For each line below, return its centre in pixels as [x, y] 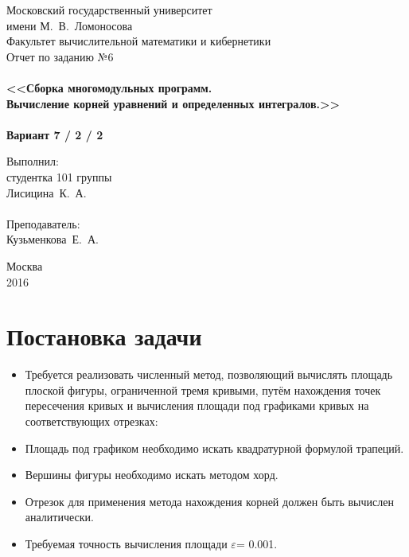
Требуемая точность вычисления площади [126, 543]
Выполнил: [33, 161]
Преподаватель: [43, 223]
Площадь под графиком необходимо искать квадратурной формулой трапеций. [214, 448]
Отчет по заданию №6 [60, 56]
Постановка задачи [104, 336]
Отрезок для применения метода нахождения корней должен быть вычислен [209, 501]
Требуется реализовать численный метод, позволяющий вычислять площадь [209, 374]
